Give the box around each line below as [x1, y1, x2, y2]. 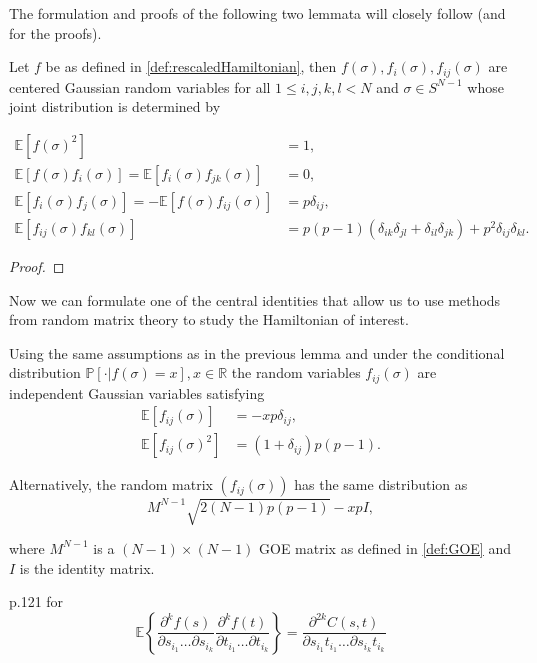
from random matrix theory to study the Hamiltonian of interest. [9, 309, 409, 330]
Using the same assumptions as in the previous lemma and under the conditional [9, 342, 505, 363]
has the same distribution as [294, 474, 468, 495]
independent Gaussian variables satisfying [9, 382, 265, 403]
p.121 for [9, 591, 64, 612]
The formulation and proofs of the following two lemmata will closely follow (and [9, 3, 506, 23]
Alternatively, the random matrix [9, 474, 213, 495]
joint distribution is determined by [9, 96, 221, 117]
